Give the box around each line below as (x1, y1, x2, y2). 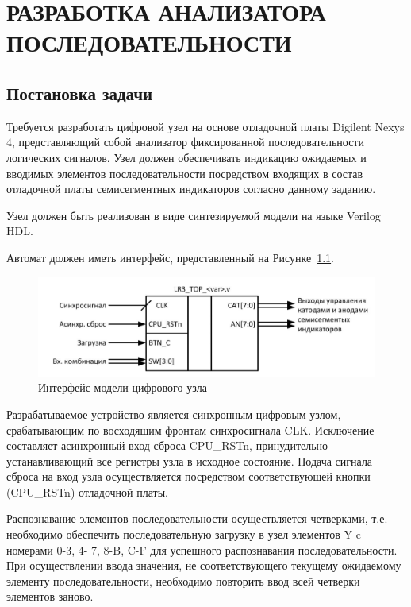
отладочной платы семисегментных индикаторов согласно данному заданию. (6, 180, 376, 197)
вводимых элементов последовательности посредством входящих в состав (6, 164, 363, 181)
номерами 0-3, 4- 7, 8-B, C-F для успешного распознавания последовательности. (6, 541, 398, 558)
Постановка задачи (6, 80, 153, 105)
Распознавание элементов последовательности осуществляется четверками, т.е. (6, 510, 388, 527)
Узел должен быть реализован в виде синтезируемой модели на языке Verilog (6, 207, 381, 223)
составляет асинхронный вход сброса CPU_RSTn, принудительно (6, 437, 328, 454)
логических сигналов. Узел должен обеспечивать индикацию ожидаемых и (6, 149, 367, 165)
